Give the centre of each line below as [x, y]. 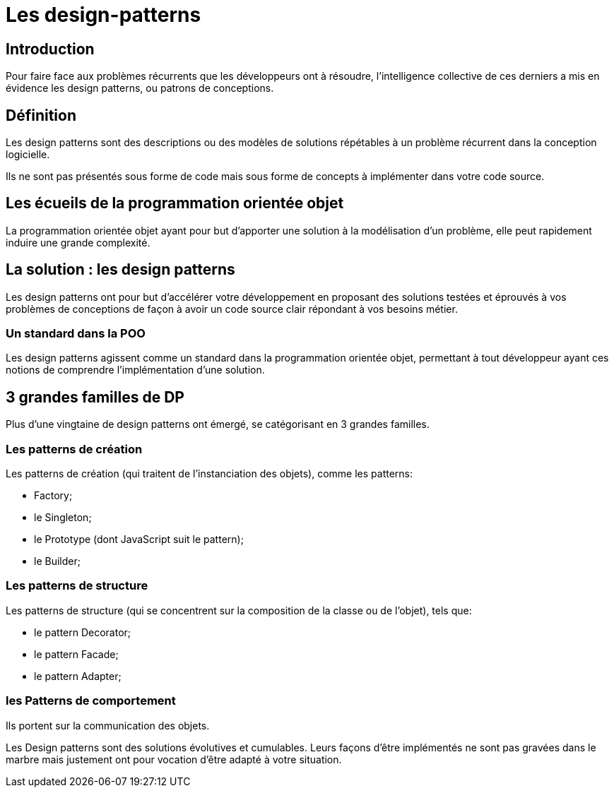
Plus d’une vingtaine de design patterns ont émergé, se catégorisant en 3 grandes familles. [218, 424]
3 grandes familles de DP [95, 397]
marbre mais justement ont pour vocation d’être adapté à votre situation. [174, 759]
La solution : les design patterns [120, 270]
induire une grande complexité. [78, 242]
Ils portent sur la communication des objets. [108, 725]
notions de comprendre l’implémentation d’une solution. [135, 370]
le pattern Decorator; [83, 632]
